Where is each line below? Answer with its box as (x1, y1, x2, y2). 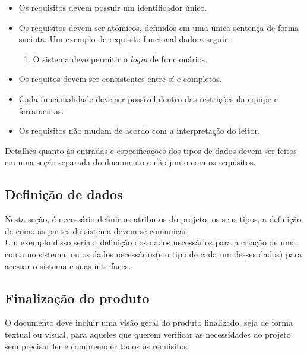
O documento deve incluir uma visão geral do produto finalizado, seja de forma (5, 316, 293, 329)
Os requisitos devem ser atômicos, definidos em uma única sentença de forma (18, 21, 299, 33)
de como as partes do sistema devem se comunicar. (5, 224, 189, 237)
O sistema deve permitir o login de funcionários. (33, 52, 208, 65)
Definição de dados (5, 185, 123, 203)
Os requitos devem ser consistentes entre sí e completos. (18, 73, 222, 85)
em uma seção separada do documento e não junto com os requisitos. (5, 156, 256, 168)
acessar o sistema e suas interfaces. (5, 259, 131, 272)
